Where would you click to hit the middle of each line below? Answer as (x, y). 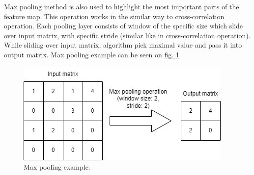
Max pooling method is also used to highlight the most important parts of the (122, 6)
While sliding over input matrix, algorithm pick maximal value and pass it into (123, 45)
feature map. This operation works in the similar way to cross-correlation (114, 16)
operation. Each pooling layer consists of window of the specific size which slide (124, 26)
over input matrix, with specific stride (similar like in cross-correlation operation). (127, 35)
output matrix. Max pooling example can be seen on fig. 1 (92, 54)
